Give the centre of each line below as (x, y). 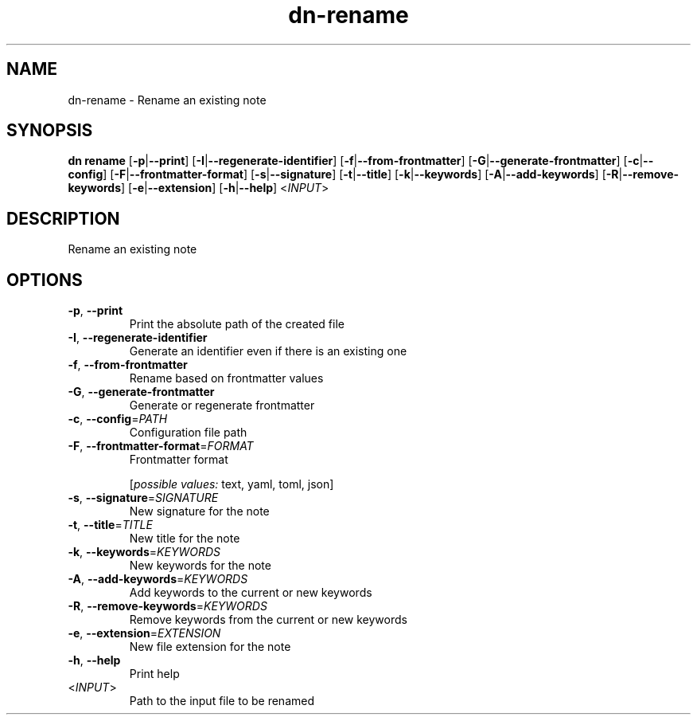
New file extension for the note (210, 647)
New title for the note (185, 539)
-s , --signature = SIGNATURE (143, 498)
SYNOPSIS (50, 131)
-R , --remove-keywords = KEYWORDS (167, 606)
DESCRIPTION (63, 218)
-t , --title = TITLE (110, 525)
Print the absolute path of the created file (237, 324)
